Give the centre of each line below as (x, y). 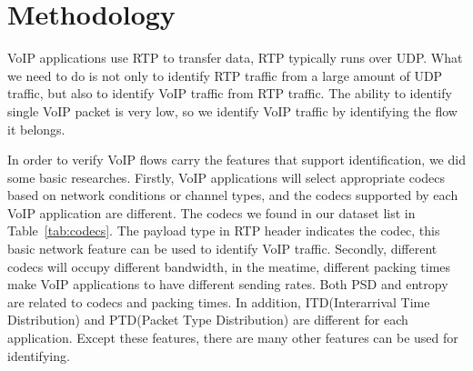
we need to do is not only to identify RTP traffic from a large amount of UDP (225, 75)
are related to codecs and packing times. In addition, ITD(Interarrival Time (219, 301)
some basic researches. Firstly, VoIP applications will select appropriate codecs (226, 177)
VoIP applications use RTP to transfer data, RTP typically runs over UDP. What (235, 58)
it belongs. (36, 129)
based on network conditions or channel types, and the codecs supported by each (233, 195)
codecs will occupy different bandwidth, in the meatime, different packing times (229, 266)
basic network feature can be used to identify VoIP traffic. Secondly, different (222, 249)
